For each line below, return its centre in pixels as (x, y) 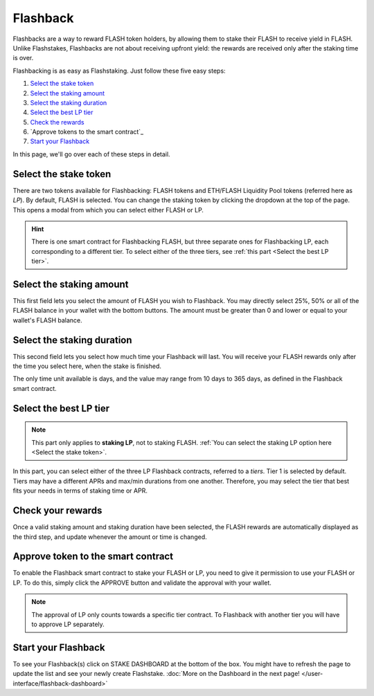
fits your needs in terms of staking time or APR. (80, 491)
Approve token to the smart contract (93, 557)
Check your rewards (57, 511)
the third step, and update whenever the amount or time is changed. (110, 537)
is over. (23, 58)
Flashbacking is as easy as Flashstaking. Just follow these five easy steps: (119, 71)
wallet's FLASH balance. (47, 320)
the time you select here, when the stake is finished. (87, 366)
